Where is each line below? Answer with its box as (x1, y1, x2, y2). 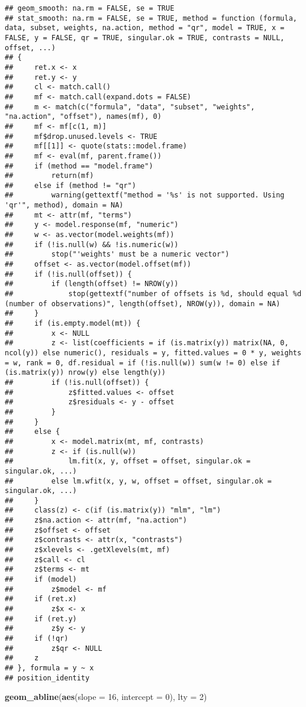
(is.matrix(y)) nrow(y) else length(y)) (5, 368, 166, 377)
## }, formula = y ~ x (5, 663, 94, 672)
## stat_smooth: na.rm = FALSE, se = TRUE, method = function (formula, (5, 14, 297, 22)
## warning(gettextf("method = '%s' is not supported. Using (5, 191, 285, 200)
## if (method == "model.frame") (5, 161, 153, 170)
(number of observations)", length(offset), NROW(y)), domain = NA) (5, 299, 281, 308)
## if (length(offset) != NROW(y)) (5, 280, 179, 288)
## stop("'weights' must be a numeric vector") (5, 250, 230, 259)
